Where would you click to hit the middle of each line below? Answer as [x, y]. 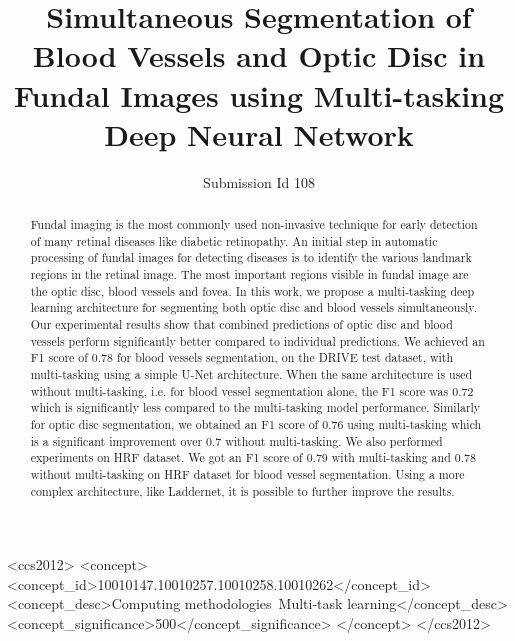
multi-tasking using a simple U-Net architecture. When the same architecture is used [251, 373]
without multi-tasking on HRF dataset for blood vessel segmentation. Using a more [247, 473]
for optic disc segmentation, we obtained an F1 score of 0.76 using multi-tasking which [256, 423]
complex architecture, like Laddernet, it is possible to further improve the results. [242, 490]
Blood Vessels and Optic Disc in [259, 55]
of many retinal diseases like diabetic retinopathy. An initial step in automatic [234, 240]
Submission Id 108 [259, 181]
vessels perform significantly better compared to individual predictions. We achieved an [257, 340]
